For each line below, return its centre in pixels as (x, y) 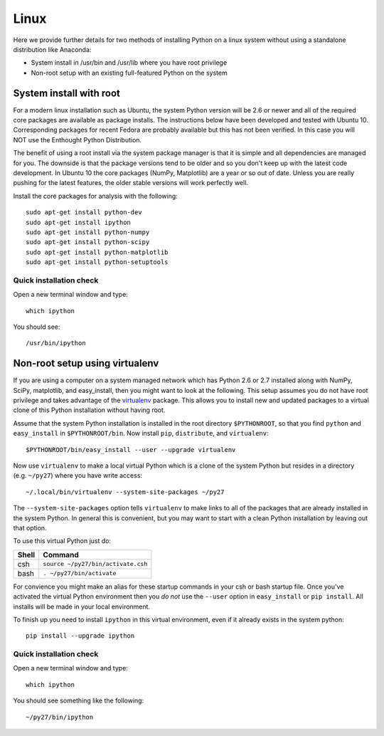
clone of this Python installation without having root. (89, 410)
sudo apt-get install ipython (79, 222)
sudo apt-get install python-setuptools (97, 262)
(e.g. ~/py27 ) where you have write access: (78, 475)
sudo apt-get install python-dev (84, 212)
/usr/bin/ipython (56, 343)
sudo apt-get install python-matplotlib (97, 252)
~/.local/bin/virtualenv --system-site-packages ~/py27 (125, 492)
